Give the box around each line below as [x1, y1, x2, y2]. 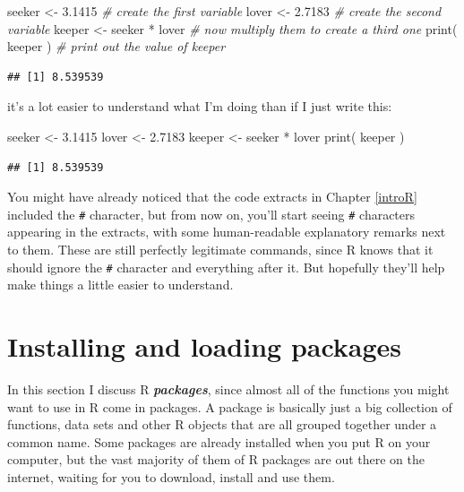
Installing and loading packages [7, 328, 402, 365]
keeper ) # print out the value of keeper [7, 37, 226, 56]
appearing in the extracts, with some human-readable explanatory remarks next [7, 222, 446, 241]
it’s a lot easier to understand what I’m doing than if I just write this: [7, 97, 392, 116]
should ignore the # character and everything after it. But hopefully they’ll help [7, 257, 445, 276]
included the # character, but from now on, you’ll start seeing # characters [7, 204, 416, 223]
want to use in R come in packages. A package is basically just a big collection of [7, 397, 452, 416]
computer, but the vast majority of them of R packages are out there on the [7, 450, 425, 469]
